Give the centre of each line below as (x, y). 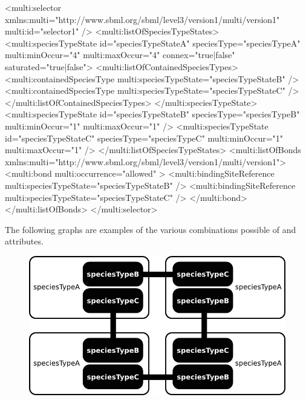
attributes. (24, 241)
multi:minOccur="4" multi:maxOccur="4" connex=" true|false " (120, 55)
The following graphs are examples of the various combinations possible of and (151, 229)
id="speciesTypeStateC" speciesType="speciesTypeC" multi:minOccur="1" (144, 138)
